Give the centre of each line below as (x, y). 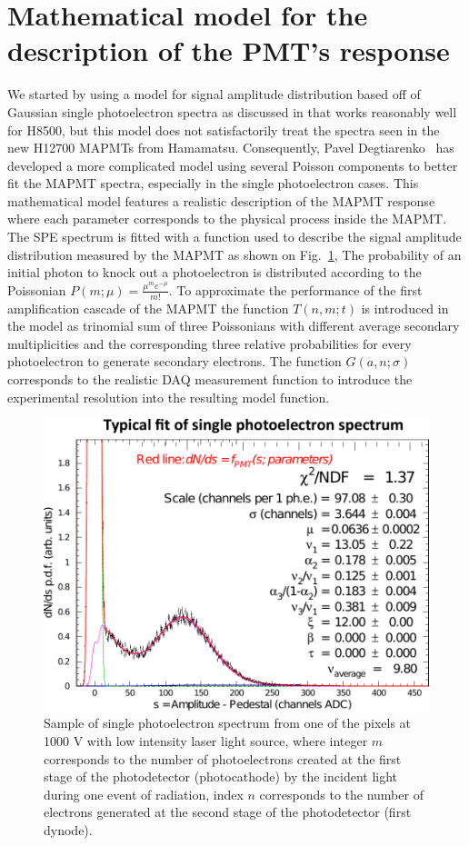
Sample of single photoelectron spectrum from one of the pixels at (228, 723)
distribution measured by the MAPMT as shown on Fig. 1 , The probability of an (234, 254)
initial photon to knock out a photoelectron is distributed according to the (215, 272)
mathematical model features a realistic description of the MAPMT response (221, 200)
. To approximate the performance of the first (295, 289)
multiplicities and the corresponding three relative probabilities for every (210, 343)
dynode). (68, 829)
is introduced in (405, 308)
